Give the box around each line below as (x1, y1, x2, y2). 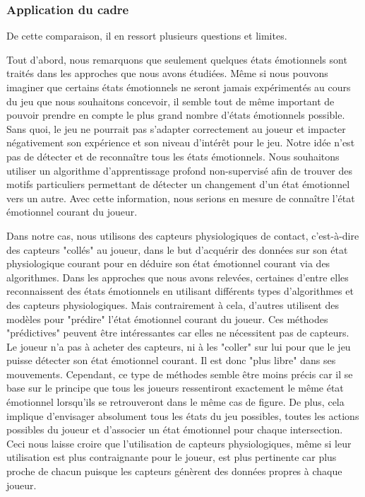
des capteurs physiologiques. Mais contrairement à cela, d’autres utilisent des (6, 297, 339, 312)
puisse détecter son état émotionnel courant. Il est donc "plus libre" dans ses (6, 353, 336, 368)
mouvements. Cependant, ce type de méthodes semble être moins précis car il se (6, 366, 353, 381)
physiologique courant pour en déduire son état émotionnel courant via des (6, 256, 330, 271)
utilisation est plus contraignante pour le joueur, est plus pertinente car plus (6, 450, 337, 464)
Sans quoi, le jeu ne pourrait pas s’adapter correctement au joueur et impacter (6, 121, 346, 136)
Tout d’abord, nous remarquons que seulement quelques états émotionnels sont (6, 52, 347, 66)
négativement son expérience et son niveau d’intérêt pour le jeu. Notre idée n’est (6, 135, 355, 150)
